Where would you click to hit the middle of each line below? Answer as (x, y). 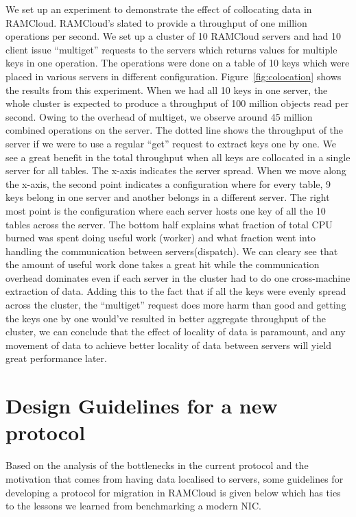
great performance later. (56, 358)
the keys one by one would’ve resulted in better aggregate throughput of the (166, 318)
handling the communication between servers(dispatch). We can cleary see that (172, 251)
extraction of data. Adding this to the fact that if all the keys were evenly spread (176, 291)
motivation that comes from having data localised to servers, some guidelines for (175, 478)
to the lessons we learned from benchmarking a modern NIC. (133, 506)
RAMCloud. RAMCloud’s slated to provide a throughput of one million (156, 22)
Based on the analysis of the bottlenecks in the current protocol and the (157, 465)
